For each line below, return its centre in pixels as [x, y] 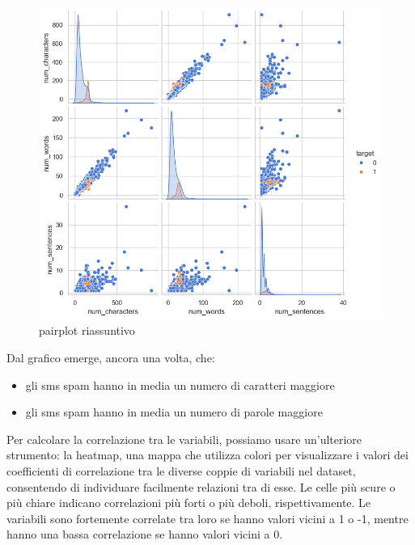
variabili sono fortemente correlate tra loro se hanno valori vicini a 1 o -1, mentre [207, 518]
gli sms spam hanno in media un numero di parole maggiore [174, 412]
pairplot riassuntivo [87, 330]
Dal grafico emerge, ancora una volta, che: [111, 357]
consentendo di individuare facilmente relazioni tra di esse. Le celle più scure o [201, 486]
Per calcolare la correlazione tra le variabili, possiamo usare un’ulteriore [184, 439]
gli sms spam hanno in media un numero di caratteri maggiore [180, 384]
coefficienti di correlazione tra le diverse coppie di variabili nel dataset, [181, 470]
